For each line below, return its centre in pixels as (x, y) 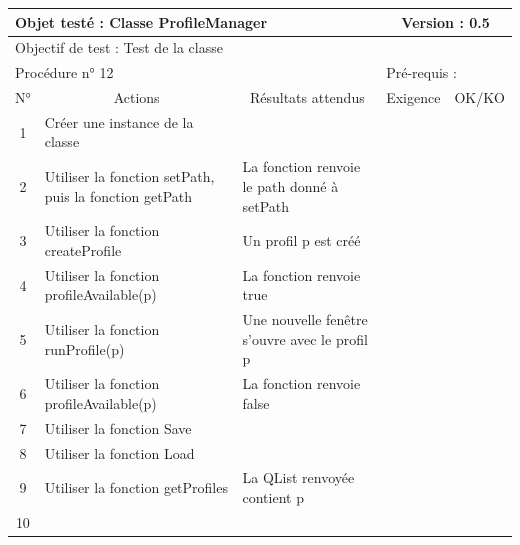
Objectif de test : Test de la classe (119, 47)
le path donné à (290, 185)
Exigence (413, 97)
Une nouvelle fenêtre (305, 319)
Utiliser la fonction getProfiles (136, 487)
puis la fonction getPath (118, 195)
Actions (136, 97)
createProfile (83, 249)
